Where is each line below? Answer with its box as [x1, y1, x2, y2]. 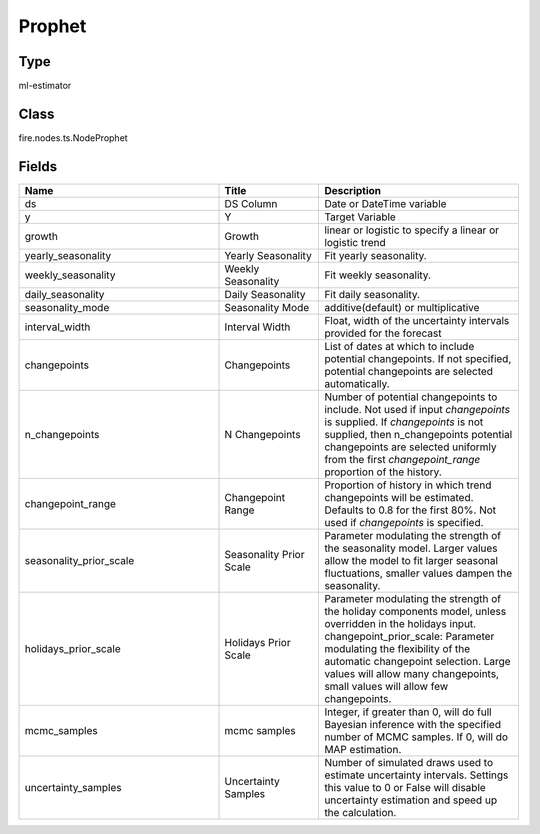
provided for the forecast [324, 326, 442, 340]
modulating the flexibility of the [324, 641, 471, 655]
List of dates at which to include [324, 339, 475, 353]
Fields [18, 158, 58, 175]
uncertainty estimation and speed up [324, 793, 498, 807]
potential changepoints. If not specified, [324, 351, 512, 365]
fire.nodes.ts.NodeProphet [18, 131, 129, 144]
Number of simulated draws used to [324, 755, 494, 769]
